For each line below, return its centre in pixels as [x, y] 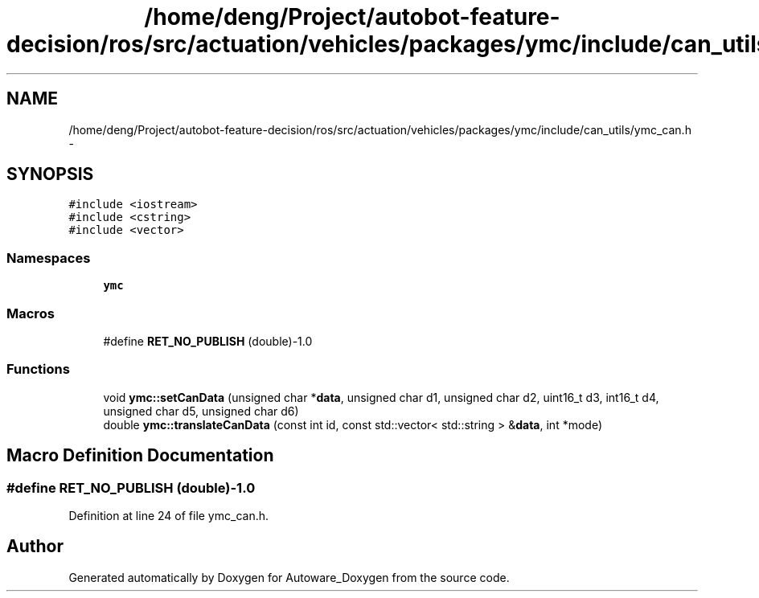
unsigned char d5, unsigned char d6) [201, 411]
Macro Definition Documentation [140, 456]
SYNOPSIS [50, 174]
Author [35, 547]
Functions [38, 369]
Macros [31, 313]
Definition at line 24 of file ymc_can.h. [168, 515]
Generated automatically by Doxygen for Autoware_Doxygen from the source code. [289, 577]
